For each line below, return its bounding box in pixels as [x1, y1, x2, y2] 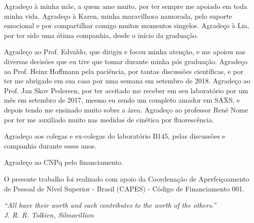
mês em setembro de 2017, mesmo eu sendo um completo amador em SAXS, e [4, 95, 240, 105]
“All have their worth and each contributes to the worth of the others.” [4, 200, 217, 210]
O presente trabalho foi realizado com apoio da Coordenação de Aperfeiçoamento [4, 173, 250, 184]
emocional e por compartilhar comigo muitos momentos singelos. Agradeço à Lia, [4, 20, 250, 31]
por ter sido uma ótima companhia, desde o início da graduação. [4, 30, 199, 40]
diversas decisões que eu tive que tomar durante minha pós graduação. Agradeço [4, 56, 248, 66]
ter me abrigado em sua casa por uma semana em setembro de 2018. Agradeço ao [4, 75, 251, 86]
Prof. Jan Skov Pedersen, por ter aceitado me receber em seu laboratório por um [4, 85, 248, 95]
